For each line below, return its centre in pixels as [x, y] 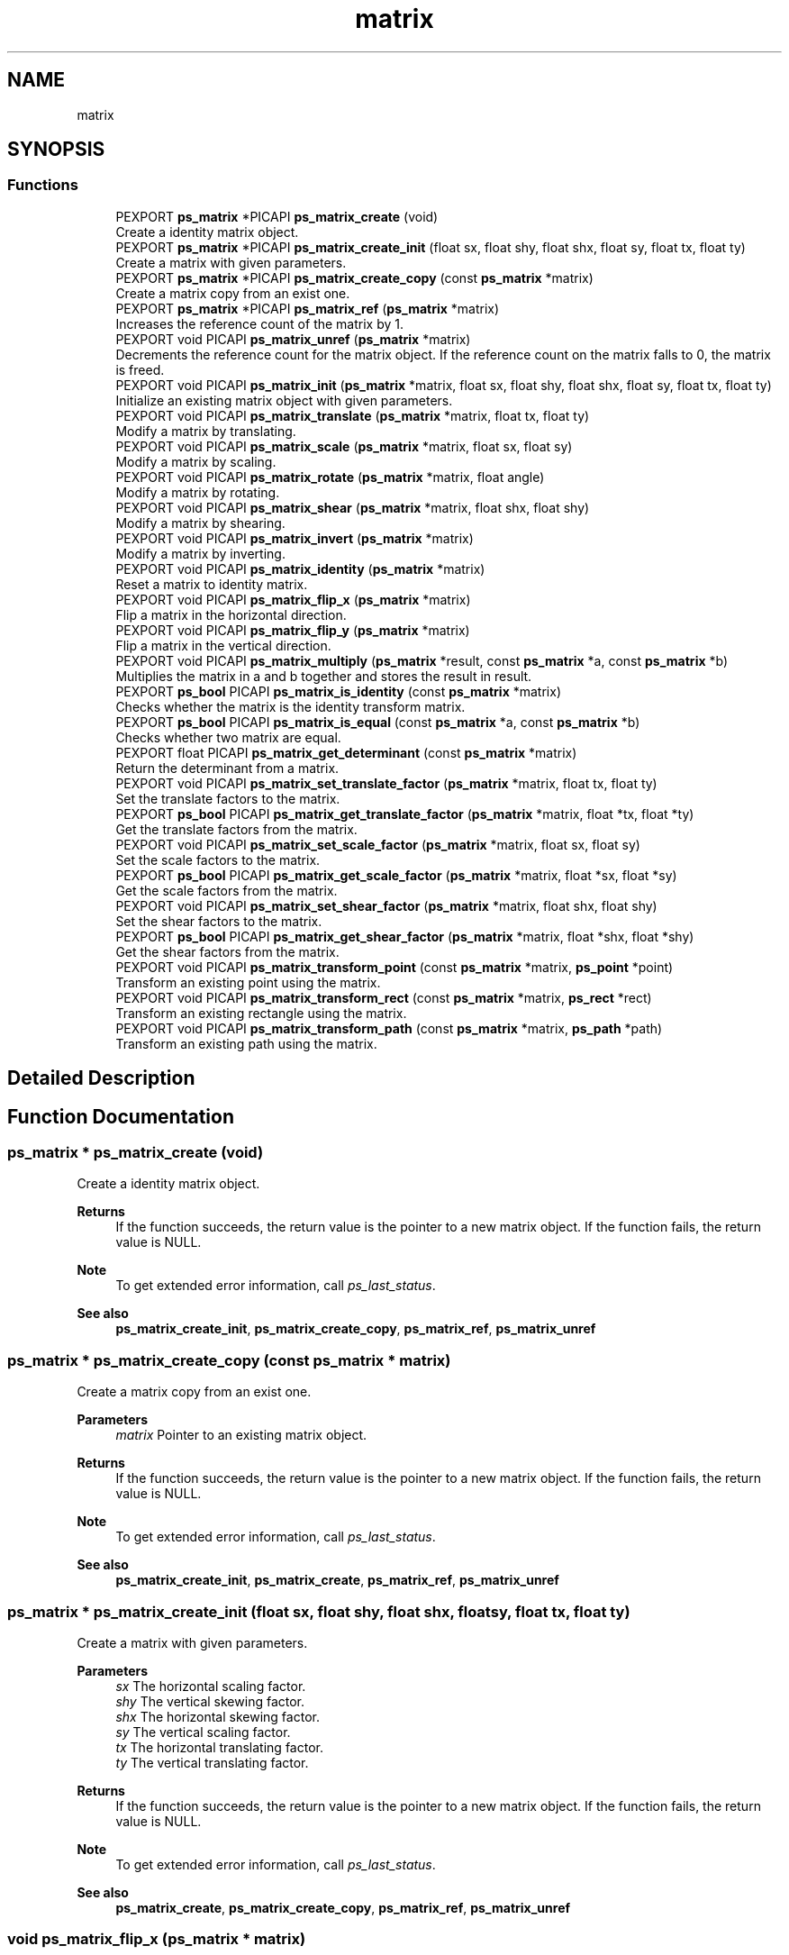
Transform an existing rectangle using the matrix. [261, 1013]
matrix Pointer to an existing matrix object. [241, 1435]
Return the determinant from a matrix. [227, 768]
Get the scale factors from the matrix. [227, 890]
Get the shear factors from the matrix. [227, 951]
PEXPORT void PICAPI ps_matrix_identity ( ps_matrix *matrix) [300, 568]
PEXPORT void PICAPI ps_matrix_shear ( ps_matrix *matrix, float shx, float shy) [353, 507]
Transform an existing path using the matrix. [246, 1043]
